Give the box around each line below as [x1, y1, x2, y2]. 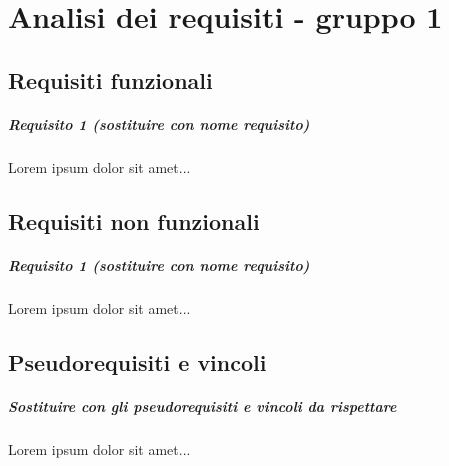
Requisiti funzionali [8, 64, 213, 95]
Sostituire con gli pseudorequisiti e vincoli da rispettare [8, 395, 397, 416]
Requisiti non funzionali [8, 205, 260, 236]
